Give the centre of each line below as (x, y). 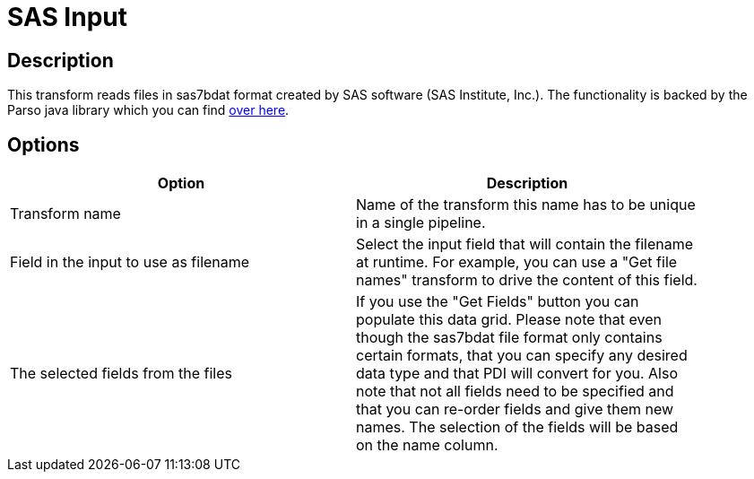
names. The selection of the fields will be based (517, 427)
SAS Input (67, 17)
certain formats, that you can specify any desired (522, 356)
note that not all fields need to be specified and (515, 392)
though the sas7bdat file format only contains (509, 338)
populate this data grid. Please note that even (509, 320)
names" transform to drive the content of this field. (527, 280)
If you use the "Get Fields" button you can (498, 302)
